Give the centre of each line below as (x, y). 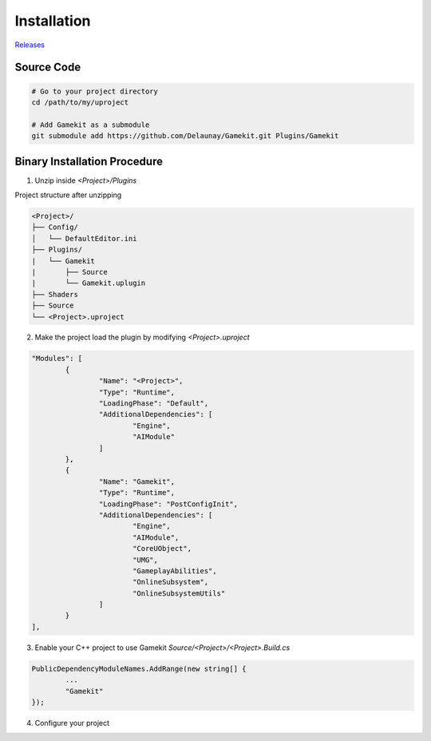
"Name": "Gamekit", (137, 481)
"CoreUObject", (162, 549)
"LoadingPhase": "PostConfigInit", (168, 504)
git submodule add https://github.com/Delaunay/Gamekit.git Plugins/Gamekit (185, 136)
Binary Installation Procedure (89, 161)
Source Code (48, 67)
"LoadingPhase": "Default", (154, 404)
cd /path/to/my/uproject (80, 102)
